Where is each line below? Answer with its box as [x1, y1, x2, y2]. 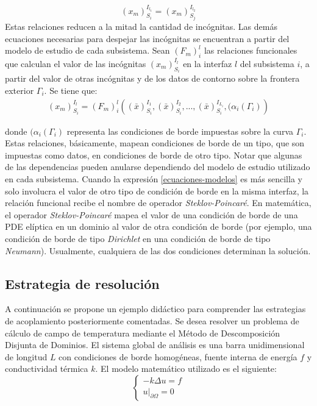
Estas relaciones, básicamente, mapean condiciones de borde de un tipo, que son [5, 137, 305, 149]
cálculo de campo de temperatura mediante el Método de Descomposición [5, 326, 280, 339]
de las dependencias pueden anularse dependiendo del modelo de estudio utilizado [5, 160, 310, 173]
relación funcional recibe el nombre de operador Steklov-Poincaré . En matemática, [5, 196, 312, 209]
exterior [5, 84, 34, 96]
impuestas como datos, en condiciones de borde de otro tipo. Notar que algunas [5, 148, 302, 161]
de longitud [5, 350, 48, 363]
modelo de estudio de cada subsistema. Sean [5, 44, 170, 57]
